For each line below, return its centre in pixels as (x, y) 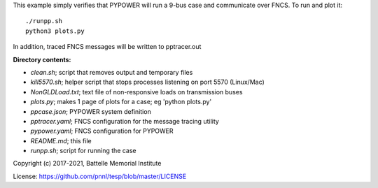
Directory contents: (42, 59)
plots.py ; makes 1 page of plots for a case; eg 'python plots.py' (121, 102)
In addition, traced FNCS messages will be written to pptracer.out (107, 47)
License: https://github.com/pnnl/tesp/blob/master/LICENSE (100, 176)
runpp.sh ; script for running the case (83, 151)
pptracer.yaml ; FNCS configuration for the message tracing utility (125, 121)
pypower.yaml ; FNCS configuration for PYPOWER (102, 131)
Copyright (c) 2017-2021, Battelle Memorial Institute (87, 164)
